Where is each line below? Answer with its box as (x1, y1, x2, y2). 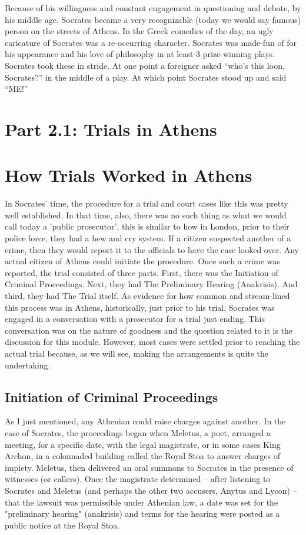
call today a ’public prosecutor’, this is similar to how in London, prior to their (5, 220, 290, 232)
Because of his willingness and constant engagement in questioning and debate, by (5, 2, 301, 14)
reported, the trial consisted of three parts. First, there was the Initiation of (5, 266, 278, 278)
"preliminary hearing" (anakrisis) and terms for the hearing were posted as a (5, 507, 280, 520)
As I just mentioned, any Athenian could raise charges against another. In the (5, 415, 286, 427)
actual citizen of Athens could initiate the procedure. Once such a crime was (5, 255, 280, 267)
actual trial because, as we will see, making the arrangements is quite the (5, 347, 269, 359)
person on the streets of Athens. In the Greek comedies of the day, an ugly (5, 25, 274, 37)
